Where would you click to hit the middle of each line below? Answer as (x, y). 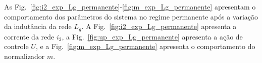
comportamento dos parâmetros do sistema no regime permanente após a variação (131, 16)
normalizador (24, 56)
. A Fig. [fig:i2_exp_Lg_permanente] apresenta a (159, 26)
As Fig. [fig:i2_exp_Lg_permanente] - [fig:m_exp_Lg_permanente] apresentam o (130, 6)
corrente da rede (29, 36)
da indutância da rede (38, 26)
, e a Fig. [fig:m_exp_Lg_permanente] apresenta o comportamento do (145, 46)
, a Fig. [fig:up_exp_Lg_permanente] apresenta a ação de (152, 36)
